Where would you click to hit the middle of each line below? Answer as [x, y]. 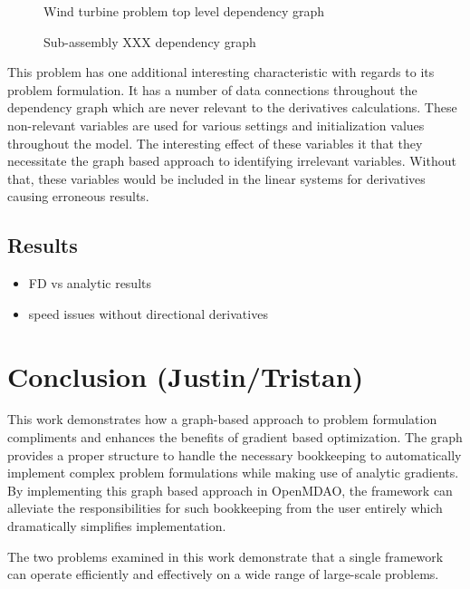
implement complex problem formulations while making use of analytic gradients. [233, 473]
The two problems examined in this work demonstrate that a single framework [225, 556]
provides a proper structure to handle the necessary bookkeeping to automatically [235, 454]
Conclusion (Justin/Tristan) [186, 376]
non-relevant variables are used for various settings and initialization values [216, 125]
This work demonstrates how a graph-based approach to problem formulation [222, 419]
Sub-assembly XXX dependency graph [150, 41]
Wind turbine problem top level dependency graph [184, 11]
